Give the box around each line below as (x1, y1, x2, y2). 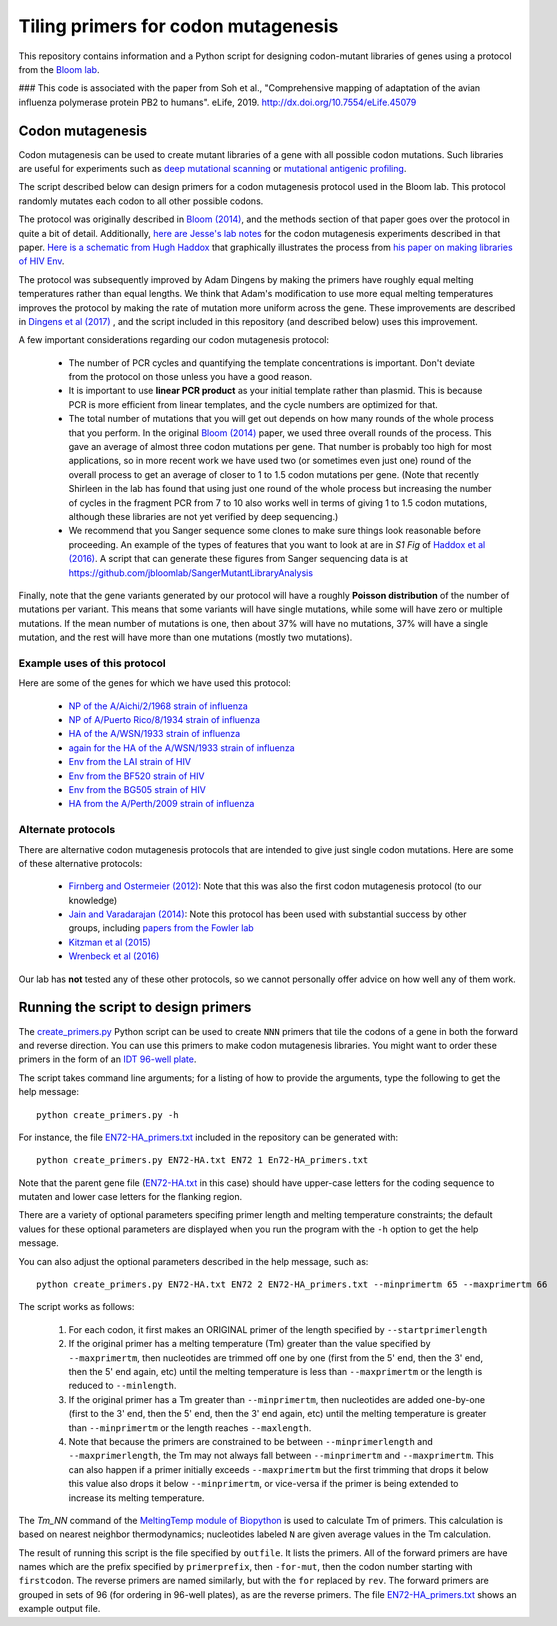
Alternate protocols (18, 823, 116, 837)
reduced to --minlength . (68, 1380, 177, 1392)
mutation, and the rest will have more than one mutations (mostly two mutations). (18, 631, 353, 644)
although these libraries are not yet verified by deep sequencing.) (68, 511, 339, 522)
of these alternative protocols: (18, 857, 143, 869)
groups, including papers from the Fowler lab (68, 922, 254, 934)
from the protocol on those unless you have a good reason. (68, 371, 313, 383)
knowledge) (68, 894, 118, 906)
